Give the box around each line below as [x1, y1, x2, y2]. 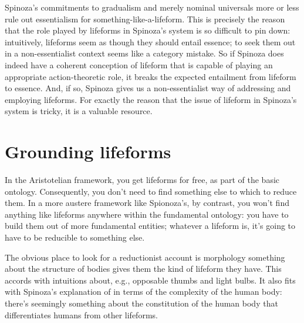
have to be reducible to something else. [5, 231, 145, 244]
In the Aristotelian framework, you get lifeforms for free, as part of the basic [5, 174, 280, 186]
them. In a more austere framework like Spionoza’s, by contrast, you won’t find [5, 197, 289, 209]
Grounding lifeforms [5, 139, 171, 164]
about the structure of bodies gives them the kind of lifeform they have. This [5, 262, 282, 275]
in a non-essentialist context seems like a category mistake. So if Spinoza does [5, 47, 284, 59]
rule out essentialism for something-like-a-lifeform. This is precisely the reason [5, 12, 285, 25]
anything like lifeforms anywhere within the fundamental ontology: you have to [5, 208, 289, 220]
